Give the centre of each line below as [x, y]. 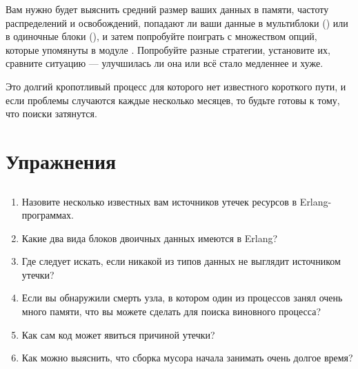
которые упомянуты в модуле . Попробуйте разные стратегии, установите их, [168, 49]
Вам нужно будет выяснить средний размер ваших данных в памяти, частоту [167, 9]
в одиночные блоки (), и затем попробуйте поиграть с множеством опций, [161, 36]
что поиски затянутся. [51, 113]
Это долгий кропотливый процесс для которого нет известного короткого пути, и [176, 86]
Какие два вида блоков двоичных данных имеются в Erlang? [150, 238]
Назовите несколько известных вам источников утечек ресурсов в [159, 201]
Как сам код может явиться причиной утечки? [118, 334]
